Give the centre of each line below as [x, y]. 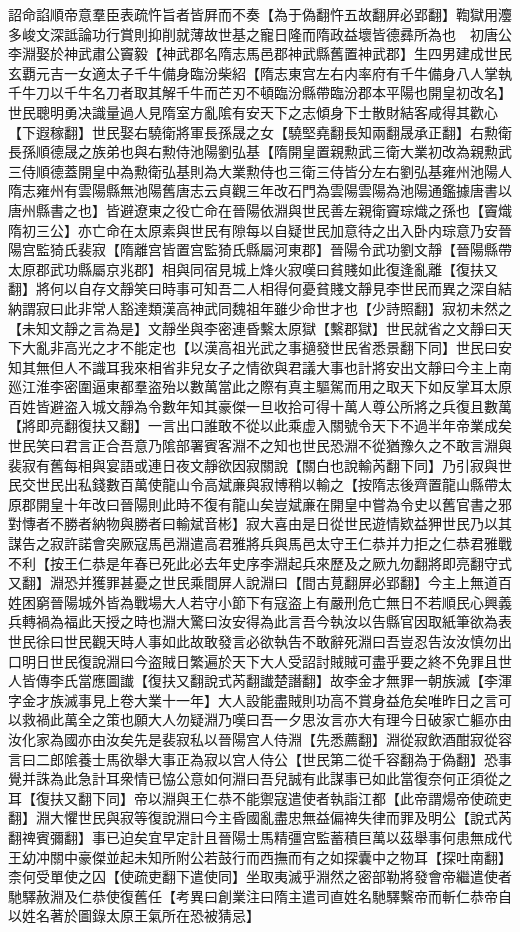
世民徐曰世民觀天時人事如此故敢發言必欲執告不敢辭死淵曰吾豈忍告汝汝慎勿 [253, 641]
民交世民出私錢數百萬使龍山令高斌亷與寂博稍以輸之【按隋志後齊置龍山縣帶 [253, 484]
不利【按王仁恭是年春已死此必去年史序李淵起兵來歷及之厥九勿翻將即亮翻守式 [260, 562]
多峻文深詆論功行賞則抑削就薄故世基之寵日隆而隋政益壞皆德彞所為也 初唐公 [260, 33]
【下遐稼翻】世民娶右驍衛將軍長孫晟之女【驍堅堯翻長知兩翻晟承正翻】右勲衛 [260, 131]
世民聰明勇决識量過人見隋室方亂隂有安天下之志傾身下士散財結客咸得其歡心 [253, 111]
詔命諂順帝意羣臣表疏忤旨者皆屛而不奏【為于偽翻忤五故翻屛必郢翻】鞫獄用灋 [260, 14]
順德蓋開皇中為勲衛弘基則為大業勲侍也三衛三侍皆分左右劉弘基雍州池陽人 [273, 170]
